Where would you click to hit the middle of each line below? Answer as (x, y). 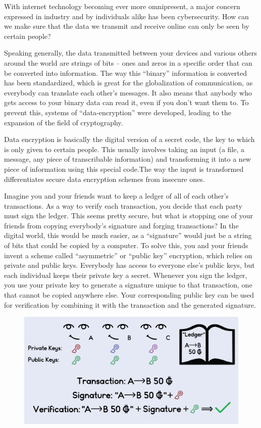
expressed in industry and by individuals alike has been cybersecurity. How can (126, 16)
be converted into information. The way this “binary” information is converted (126, 73)
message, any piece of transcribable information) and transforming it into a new (127, 159)
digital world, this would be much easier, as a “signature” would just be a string (128, 235)
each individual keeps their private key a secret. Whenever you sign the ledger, (126, 275)
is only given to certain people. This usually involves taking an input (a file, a (124, 149)
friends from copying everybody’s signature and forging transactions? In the (121, 225)
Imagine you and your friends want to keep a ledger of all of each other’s (116, 196)
